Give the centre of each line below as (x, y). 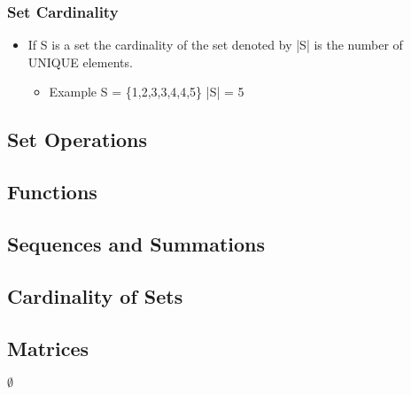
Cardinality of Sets (95, 295)
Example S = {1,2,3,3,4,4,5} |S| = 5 (147, 92)
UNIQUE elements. (80, 62)
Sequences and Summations (136, 243)
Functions (52, 192)
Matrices (48, 348)
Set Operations (78, 139)
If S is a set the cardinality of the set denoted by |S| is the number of (215, 45)
